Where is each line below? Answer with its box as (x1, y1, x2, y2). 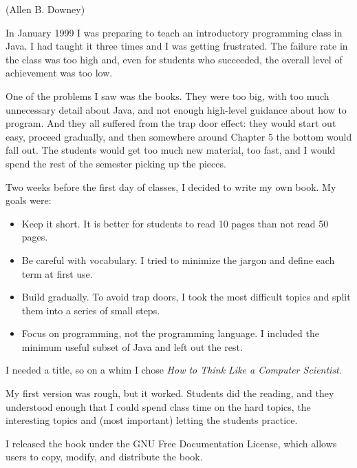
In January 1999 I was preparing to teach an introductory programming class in (6, 25, 343, 39)
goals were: (6, 193, 52, 207)
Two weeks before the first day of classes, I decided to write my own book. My (6, 179, 336, 194)
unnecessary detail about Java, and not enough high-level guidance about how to (6, 102, 347, 116)
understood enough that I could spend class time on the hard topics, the (6, 399, 311, 414)
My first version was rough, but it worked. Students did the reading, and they (6, 386, 334, 400)
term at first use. (21, 266, 93, 281)
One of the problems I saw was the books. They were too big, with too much (6, 88, 329, 103)
